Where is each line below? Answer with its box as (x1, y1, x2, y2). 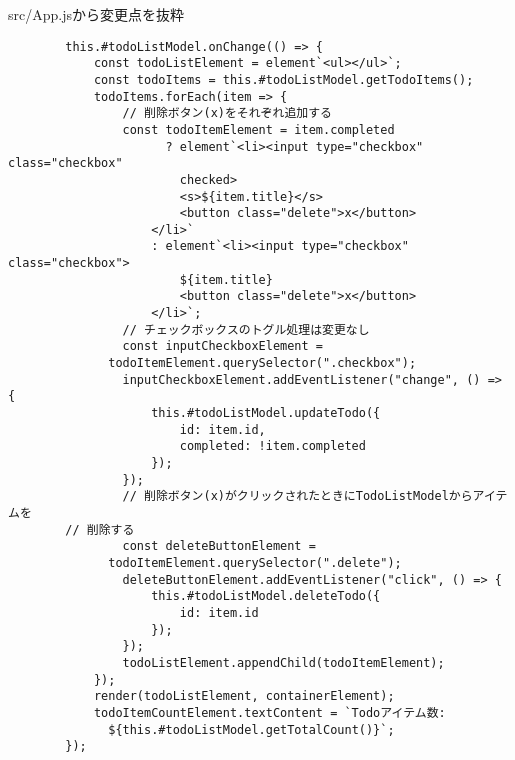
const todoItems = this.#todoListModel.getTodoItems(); (93, 72, 474, 87)
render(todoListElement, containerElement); (93, 689, 395, 704)
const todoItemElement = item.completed (122, 122, 395, 137)
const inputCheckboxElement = (122, 339, 323, 354)
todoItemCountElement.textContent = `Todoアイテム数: (93, 705, 446, 720)
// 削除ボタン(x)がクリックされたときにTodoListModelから (122, 489, 473, 504)
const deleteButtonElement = (122, 539, 316, 554)
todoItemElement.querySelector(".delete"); (108, 555, 402, 570)
